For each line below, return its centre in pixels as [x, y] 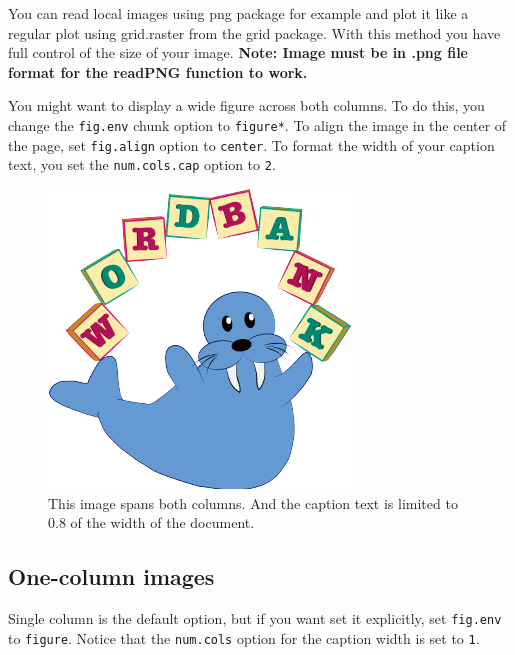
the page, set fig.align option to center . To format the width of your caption [251, 144]
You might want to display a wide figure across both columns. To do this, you [246, 105]
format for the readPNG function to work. [158, 71]
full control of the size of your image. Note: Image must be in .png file [238, 52]
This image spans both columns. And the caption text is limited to [253, 502]
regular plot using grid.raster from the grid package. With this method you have [254, 32]
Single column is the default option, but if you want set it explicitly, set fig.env [255, 617]
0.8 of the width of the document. [151, 522]
